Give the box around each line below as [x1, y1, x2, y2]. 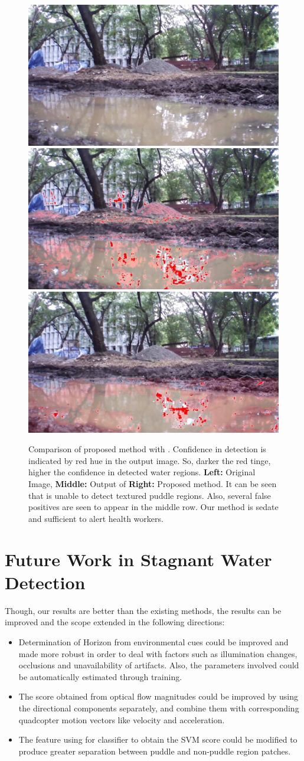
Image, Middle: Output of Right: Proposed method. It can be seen [28, 478, 277, 490]
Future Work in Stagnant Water [5, 547, 272, 571]
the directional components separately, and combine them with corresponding [18, 701, 299, 714]
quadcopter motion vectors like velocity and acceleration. [18, 713, 225, 726]
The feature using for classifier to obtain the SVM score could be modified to [18, 733, 298, 746]
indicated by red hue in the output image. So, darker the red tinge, [28, 454, 271, 466]
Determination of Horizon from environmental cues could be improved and [18, 635, 289, 648]
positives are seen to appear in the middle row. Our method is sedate [28, 501, 279, 513]
